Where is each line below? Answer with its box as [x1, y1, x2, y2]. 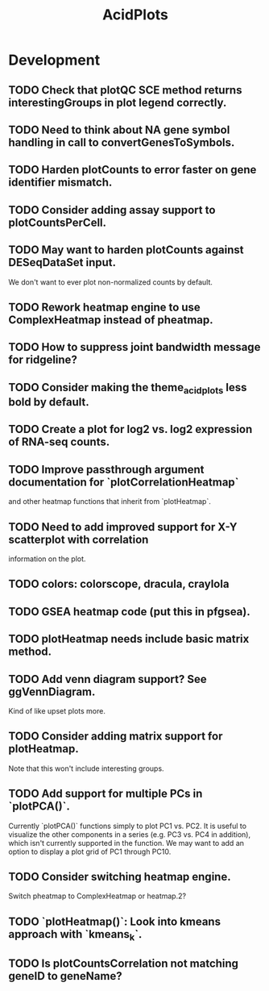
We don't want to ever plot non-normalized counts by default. [8, 277, 213, 287]
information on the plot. [8, 554, 86, 564]
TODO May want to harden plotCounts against [8, 244, 244, 257]
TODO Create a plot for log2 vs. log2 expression [8, 423, 253, 436]
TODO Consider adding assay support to [8, 203, 216, 217]
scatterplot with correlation [8, 532, 149, 546]
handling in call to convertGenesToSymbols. [8, 135, 235, 149]
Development [8, 51, 101, 69]
